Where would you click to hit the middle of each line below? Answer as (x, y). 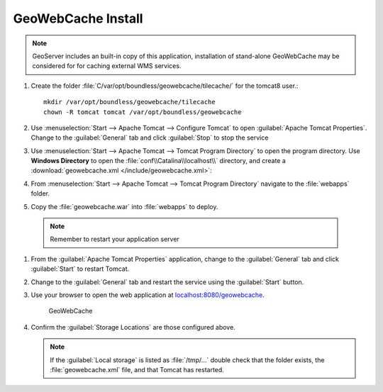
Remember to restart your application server (115, 239)
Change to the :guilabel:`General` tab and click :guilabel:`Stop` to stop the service (150, 138)
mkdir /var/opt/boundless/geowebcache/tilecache (129, 102)
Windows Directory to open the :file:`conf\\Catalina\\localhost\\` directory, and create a (159, 161)
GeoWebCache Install (78, 18)
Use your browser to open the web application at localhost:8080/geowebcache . (148, 295)
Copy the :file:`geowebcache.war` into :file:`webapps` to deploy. (124, 206)
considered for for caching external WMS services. (107, 66)
